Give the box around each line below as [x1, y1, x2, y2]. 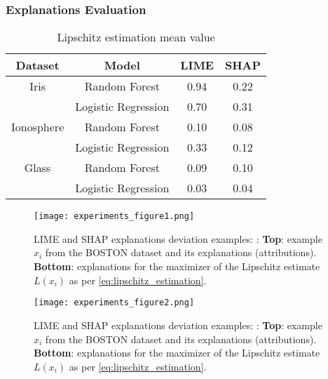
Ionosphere [11, 119, 64, 135]
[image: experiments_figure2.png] [34, 298, 195, 308]
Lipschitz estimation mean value [57, 29, 215, 46]
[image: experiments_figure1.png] [34, 211, 195, 222]
